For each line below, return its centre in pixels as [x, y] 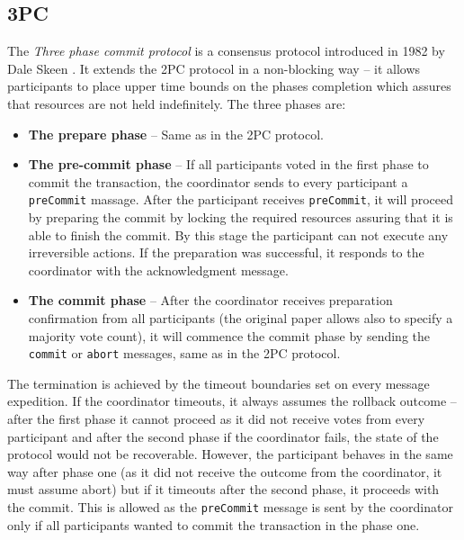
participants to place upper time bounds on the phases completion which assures [229, 86]
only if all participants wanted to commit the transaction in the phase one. [214, 524]
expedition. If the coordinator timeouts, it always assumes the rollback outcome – [232, 401]
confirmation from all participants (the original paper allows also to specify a [241, 317]
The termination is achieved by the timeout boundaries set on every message [219, 383]
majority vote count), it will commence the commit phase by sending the [229, 335]
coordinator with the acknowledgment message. [158, 270]
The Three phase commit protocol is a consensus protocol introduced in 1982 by [226, 51]
